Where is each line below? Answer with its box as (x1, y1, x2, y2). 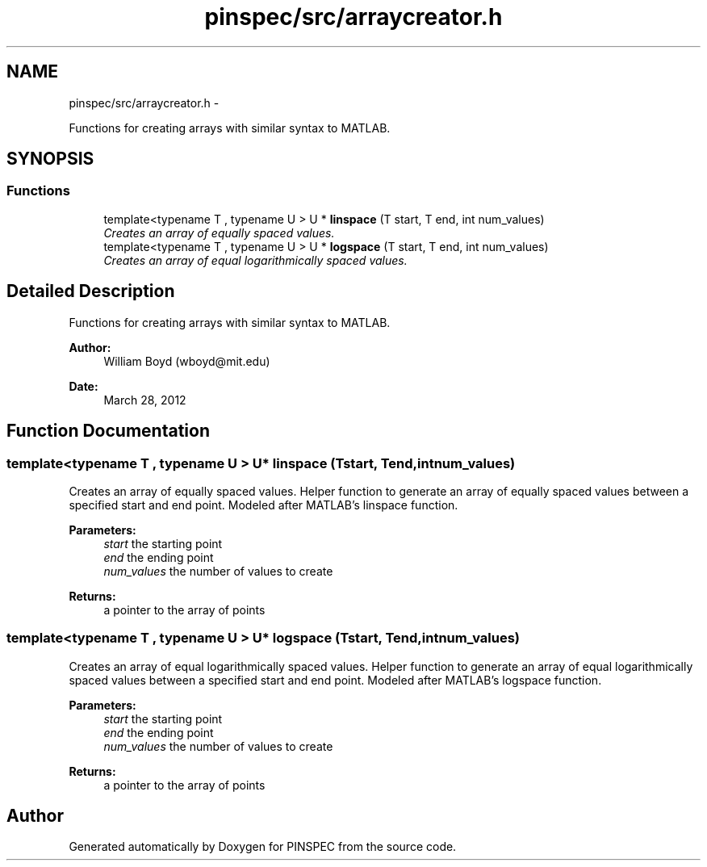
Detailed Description (6, 281, 175, 302)
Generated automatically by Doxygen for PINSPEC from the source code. (69, 840, 457, 854)
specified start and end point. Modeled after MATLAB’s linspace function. (69, 497, 458, 512)
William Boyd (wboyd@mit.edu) (103, 354, 270, 368)
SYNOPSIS (6, 149, 94, 170)
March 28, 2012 (103, 392, 186, 407)
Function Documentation (6, 421, 210, 442)
